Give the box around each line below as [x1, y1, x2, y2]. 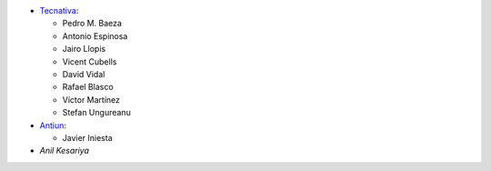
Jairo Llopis [62, 44, 106, 55]
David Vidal [62, 68, 105, 79]
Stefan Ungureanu [62, 107, 131, 118]
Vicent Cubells [62, 55, 117, 67]
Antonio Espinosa [62, 30, 128, 41]
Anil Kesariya [39, 146, 90, 156]
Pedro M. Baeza [62, 18, 123, 29]
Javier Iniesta [62, 132, 113, 143]
